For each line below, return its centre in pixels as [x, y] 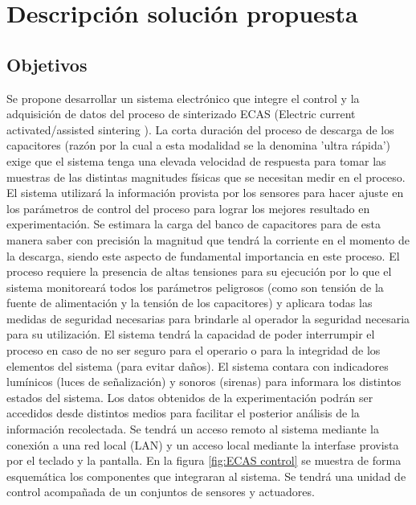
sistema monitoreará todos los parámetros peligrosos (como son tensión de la [195, 287]
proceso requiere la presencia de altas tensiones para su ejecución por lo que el [199, 271]
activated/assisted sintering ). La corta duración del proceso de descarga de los [200, 129]
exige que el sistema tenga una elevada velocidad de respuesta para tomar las [196, 160]
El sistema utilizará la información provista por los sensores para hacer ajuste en [205, 193]
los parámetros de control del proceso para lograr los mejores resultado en [188, 208]
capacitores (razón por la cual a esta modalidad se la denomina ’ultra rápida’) [199, 145]
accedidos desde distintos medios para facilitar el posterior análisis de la [183, 413]
